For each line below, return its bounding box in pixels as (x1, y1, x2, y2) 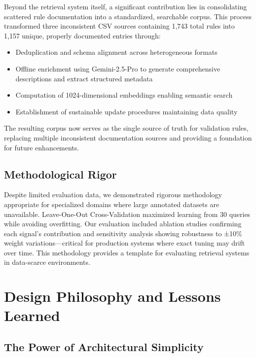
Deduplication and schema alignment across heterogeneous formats (15, 47, 218, 57)
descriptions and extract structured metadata (15, 73, 153, 83)
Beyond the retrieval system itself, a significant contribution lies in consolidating (4, 1, 247, 11)
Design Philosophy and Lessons (4, 286, 221, 306)
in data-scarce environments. (4, 257, 90, 267)
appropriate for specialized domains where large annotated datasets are (4, 199, 219, 209)
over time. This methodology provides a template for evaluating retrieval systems (4, 247, 250, 257)
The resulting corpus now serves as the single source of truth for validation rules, (4, 123, 249, 133)
